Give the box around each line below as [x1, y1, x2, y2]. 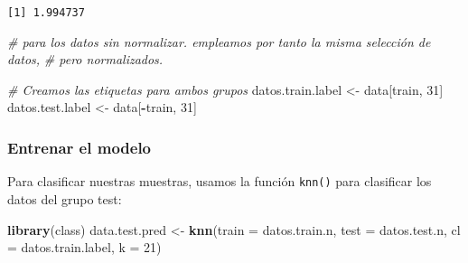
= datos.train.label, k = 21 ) [7, 238, 162, 257]
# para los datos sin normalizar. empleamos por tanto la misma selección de [7, 32, 431, 51]
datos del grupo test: [7, 189, 122, 208]
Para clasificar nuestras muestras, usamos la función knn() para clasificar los [7, 172, 432, 191]
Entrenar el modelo [7, 136, 152, 158]
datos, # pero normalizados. [7, 50, 164, 69]
